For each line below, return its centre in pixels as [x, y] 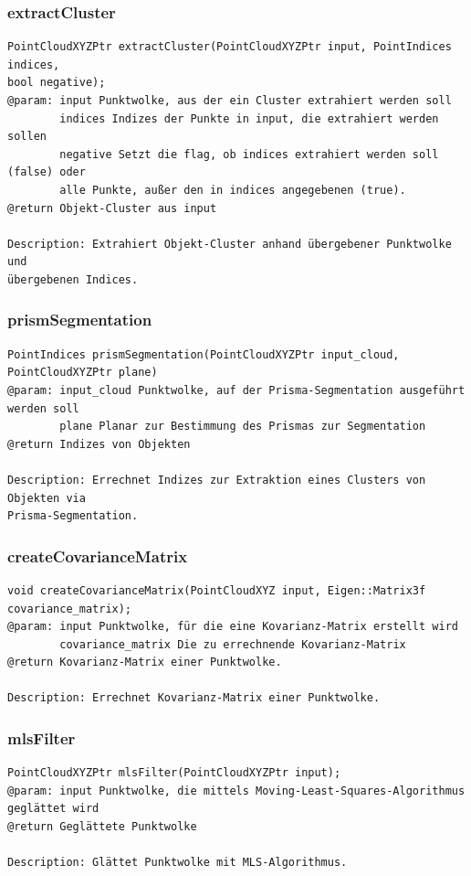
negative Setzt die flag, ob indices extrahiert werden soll [249, 154]
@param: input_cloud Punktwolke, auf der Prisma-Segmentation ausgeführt [236, 390]
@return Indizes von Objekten [99, 444]
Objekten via [47, 498]
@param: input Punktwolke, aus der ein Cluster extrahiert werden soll [230, 101]
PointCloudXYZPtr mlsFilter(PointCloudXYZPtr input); [174, 773]
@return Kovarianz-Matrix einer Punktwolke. [145, 662]
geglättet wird [53, 809]
